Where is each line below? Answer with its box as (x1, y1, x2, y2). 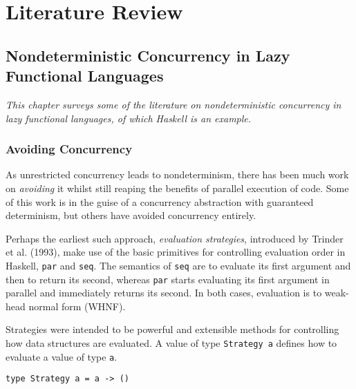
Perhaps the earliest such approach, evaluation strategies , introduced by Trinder (6, 231, 344, 245)
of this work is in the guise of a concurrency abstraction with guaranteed (6, 194, 314, 209)
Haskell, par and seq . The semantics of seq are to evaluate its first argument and (6, 258, 351, 272)
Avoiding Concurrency (6, 140, 133, 158)
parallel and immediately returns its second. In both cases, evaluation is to (6, 285, 322, 300)
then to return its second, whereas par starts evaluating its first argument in (6, 272, 330, 286)
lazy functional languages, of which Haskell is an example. (6, 111, 252, 125)
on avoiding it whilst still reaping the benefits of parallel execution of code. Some (6, 180, 349, 195)
